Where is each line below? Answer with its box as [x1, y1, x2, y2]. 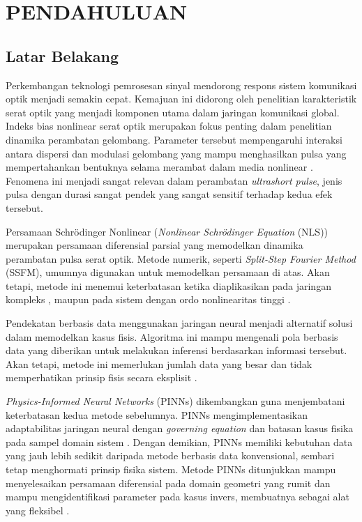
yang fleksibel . [6, 502, 70, 517]
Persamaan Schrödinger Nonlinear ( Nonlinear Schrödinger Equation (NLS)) [6, 224, 329, 238]
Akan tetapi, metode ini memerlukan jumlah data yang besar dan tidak [6, 356, 312, 371]
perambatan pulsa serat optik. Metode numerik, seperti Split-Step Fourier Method [6, 251, 356, 266]
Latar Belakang [6, 45, 119, 66]
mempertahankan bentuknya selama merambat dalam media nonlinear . [6, 160, 313, 174]
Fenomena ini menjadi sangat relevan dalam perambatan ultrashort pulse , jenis [6, 173, 342, 187]
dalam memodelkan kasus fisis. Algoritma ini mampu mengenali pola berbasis [6, 329, 338, 344]
